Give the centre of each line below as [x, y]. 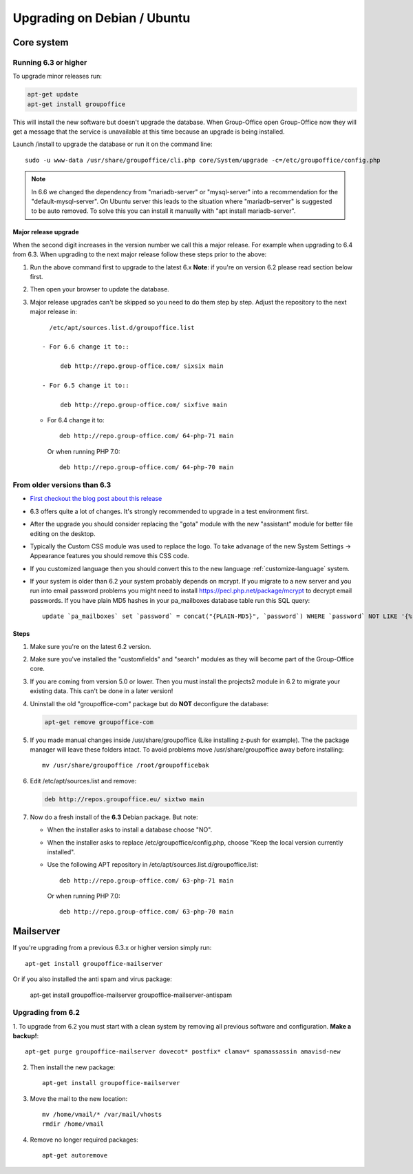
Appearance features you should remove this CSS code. [109, 556]
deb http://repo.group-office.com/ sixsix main [142, 366]
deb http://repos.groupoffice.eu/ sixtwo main [124, 799]
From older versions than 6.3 [62, 484]
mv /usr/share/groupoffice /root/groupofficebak [126, 765]
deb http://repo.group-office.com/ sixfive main [144, 404]
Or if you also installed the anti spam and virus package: [92, 979]
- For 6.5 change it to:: [86, 385]
